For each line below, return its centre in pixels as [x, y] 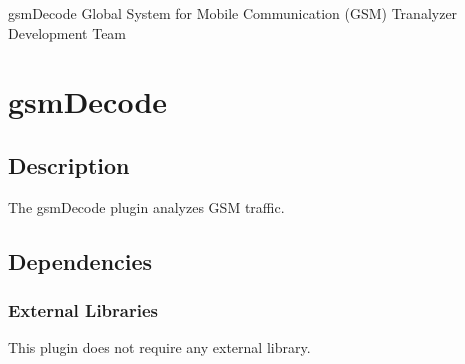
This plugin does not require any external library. [159, 347]
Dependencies [80, 260]
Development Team [67, 32]
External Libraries [83, 310]
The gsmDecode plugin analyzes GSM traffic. [146, 206]
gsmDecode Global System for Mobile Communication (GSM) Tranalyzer [233, 13]
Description [69, 164]
